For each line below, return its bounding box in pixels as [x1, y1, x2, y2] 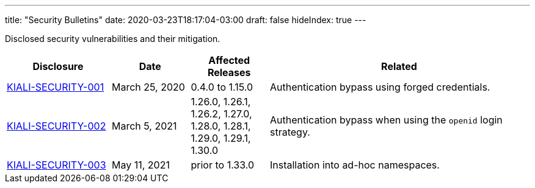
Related [381, 60, 417, 72]
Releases [207, 66, 251, 78]
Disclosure [32, 60, 84, 72]
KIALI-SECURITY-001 [7, 81, 104, 93]
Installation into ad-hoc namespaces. [270, 159, 440, 171]
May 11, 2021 [112, 159, 170, 171]
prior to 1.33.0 [191, 159, 255, 171]
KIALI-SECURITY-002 [7, 120, 106, 132]
